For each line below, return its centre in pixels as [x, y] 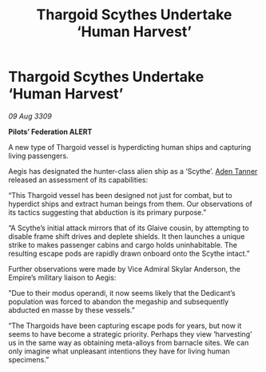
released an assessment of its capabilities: [78, 180]
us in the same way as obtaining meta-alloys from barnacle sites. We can [129, 342]
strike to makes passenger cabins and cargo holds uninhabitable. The [123, 245]
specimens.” [29, 359]
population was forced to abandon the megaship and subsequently [119, 301]
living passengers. [39, 156]
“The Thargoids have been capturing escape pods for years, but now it [125, 325]
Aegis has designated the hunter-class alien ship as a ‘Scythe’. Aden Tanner [133, 171]
